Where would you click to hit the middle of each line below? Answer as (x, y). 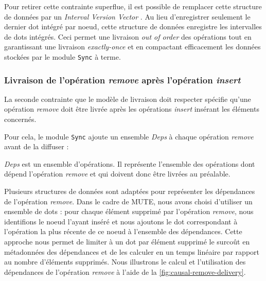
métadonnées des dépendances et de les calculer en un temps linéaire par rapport (132, 251)
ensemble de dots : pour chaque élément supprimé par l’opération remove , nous (129, 211)
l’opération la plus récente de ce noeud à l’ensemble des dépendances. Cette (123, 231)
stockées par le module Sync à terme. (63, 56)
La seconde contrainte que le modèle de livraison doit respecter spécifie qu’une (128, 99)
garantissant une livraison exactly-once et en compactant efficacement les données (132, 47)
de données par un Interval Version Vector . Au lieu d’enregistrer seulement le (127, 16)
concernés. (20, 119)
